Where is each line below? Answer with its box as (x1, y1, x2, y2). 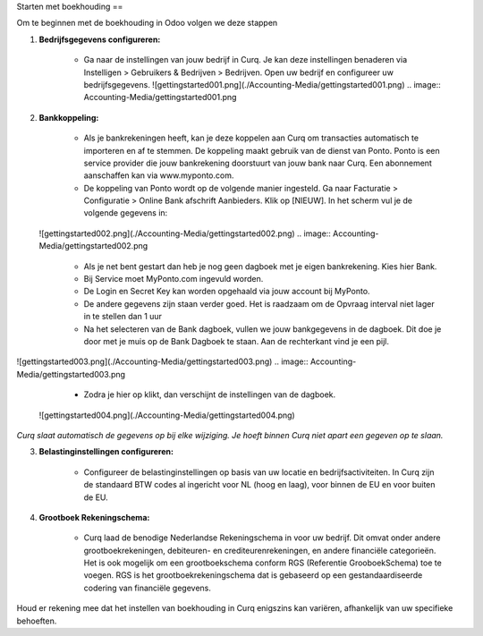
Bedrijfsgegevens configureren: (38, 34, 161, 45)
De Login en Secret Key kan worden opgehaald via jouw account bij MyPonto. (83, 286, 370, 297)
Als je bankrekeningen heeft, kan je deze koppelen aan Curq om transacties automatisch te (83, 132, 419, 143)
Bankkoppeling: (38, 112, 99, 123)
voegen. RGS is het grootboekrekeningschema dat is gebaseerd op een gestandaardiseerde (83, 570, 423, 581)
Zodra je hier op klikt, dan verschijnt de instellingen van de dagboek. (83, 389, 336, 400)
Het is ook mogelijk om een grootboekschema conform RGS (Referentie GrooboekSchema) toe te (83, 557, 442, 568)
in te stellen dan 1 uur (83, 311, 163, 322)
